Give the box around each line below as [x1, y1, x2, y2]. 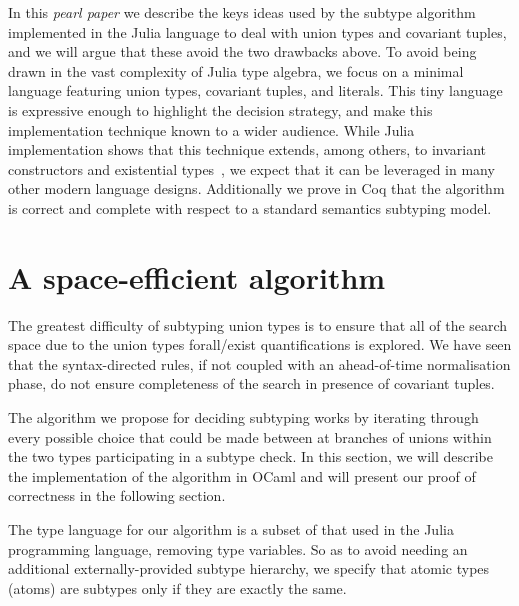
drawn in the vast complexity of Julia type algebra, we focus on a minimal [8, 60, 464, 81]
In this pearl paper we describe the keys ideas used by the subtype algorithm [8, 2, 476, 22]
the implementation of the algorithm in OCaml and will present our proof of [8, 465, 476, 486]
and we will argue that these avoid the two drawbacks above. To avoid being [8, 41, 477, 62]
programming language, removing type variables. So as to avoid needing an [8, 538, 468, 559]
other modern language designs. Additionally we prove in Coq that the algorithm [8, 178, 505, 199]
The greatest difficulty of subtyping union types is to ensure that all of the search [8, 314, 508, 335]
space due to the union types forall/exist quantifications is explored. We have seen [8, 334, 512, 355]
